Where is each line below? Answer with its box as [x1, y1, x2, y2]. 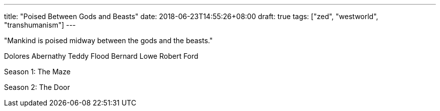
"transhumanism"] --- [4, 21, 76, 29]
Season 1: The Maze [4, 67, 71, 76]
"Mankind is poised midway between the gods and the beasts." [4, 36, 213, 45]
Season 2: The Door [4, 83, 70, 91]
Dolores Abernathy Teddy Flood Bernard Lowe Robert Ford [4, 52, 198, 60]
